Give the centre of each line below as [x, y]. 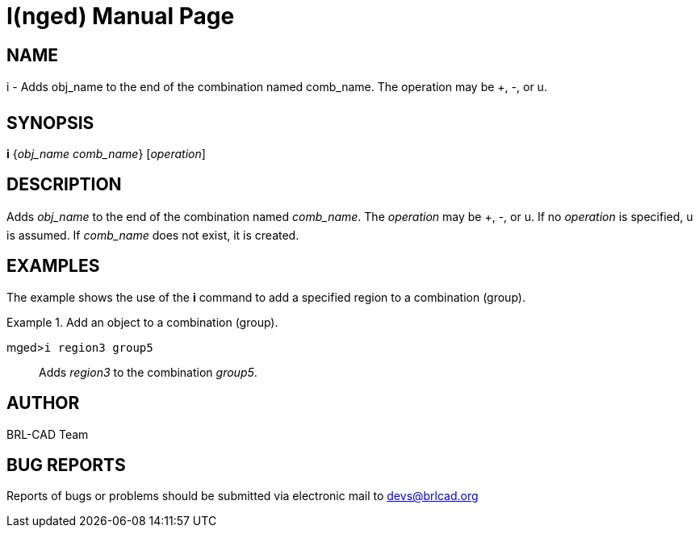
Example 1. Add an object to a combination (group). [142, 322]
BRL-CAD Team [48, 434]
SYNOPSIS [50, 123]
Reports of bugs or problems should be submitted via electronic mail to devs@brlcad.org [243, 496]
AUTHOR [43, 403]
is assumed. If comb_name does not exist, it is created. [153, 235]
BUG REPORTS [66, 465]
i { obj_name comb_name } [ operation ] [106, 154]
